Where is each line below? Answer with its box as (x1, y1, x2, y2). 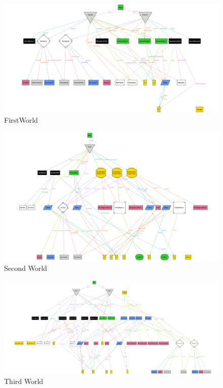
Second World (4, 263, 47, 273)
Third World (4, 375, 44, 386)
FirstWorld (4, 115, 38, 125)
